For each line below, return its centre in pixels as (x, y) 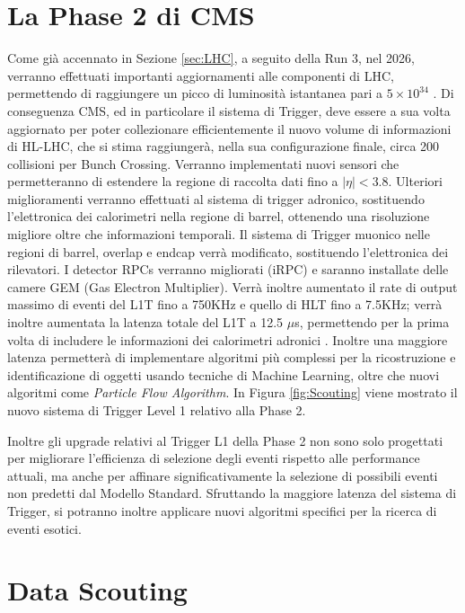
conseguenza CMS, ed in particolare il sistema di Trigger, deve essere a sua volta (229, 110)
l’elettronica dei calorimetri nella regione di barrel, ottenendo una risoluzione (219, 216)
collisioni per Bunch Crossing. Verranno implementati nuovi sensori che (203, 163)
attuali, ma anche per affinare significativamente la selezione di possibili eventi (223, 475)
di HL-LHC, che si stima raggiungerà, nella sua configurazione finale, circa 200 (224, 146)
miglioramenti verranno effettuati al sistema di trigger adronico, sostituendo (216, 198)
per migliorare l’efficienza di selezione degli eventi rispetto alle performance (214, 458)
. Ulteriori (415, 181)
